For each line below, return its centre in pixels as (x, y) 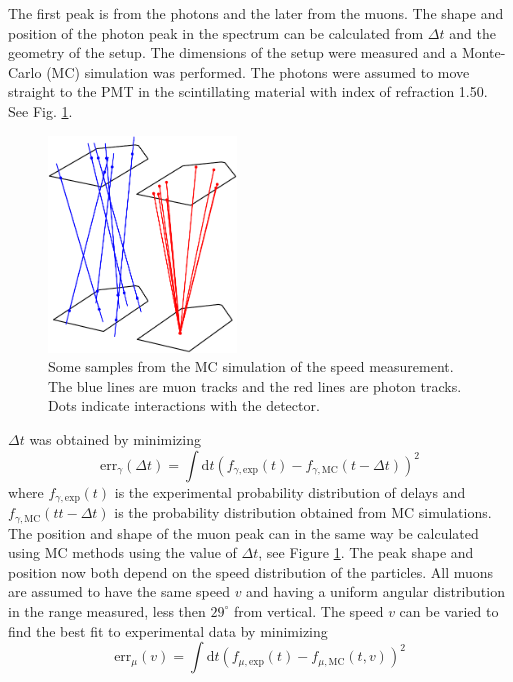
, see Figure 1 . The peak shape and (366, 552)
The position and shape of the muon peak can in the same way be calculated (243, 532)
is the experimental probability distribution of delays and (290, 491)
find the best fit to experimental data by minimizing (168, 630)
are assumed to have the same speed (119, 591)
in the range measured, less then (107, 610)
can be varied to (449, 610)
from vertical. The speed (309, 610)
